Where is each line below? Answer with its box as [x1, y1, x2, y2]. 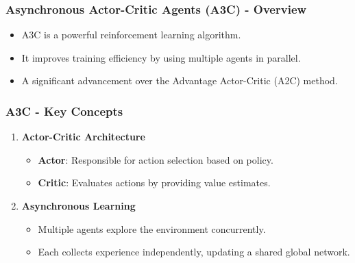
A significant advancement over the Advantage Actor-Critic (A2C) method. [21, 73, 338, 88]
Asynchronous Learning [21, 199, 136, 212]
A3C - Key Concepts [5, 102, 123, 119]
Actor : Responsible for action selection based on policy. [38, 152, 273, 166]
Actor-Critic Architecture [21, 129, 145, 144]
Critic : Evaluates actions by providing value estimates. [38, 175, 271, 190]
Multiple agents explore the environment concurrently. [38, 221, 266, 236]
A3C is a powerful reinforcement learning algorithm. [21, 27, 241, 42]
